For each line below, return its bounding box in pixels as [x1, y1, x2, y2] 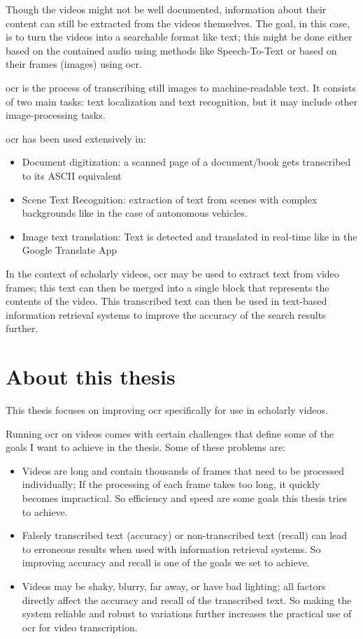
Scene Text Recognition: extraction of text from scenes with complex [22, 192, 318, 206]
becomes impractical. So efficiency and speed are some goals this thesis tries [22, 490, 348, 505]
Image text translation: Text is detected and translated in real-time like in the [22, 229, 357, 243]
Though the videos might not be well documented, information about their [6, 2, 327, 16]
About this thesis [6, 362, 176, 391]
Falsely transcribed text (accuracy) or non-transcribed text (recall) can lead [22, 528, 348, 543]
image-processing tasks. [6, 108, 106, 122]
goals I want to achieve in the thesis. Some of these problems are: [6, 440, 285, 454]
